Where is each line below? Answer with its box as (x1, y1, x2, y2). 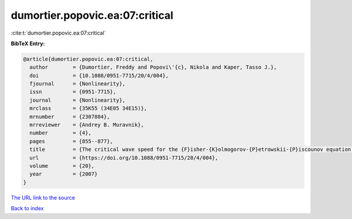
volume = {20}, (29, 163, 95, 169)
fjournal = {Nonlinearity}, (29, 80, 126, 87)
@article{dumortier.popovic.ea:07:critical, (23, 56, 154, 62)
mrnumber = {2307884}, (29, 113, 110, 120)
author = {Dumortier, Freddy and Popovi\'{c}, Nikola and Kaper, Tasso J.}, (29, 64, 277, 70)
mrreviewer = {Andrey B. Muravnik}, (29, 122, 144, 129)
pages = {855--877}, (29, 138, 114, 144)
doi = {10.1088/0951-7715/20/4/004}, (29, 72, 169, 79)
